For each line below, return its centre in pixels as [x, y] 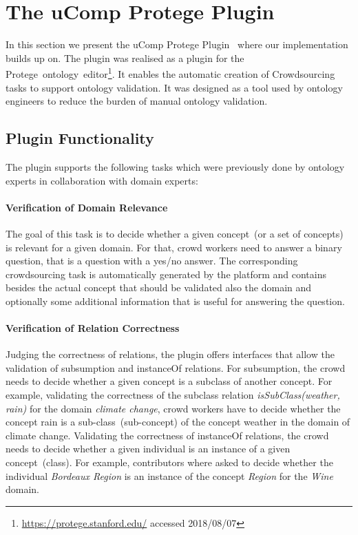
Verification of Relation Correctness [93, 328]
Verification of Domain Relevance [87, 207]
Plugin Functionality [80, 138]
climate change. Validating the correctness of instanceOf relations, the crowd [167, 435]
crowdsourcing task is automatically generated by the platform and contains [166, 274]
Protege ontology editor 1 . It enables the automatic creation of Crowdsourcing [170, 73]
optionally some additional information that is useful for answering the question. [175, 301]
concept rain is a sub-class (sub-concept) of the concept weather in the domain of [178, 422]
